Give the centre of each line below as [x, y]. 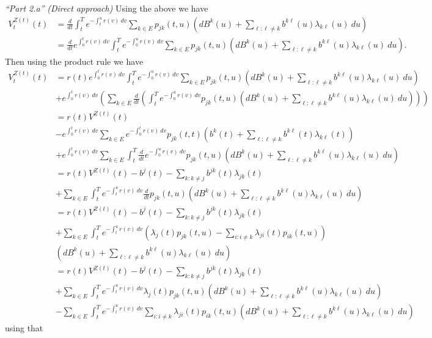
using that [24, 328]
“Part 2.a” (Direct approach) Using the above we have [107, 8]
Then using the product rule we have [74, 61]
